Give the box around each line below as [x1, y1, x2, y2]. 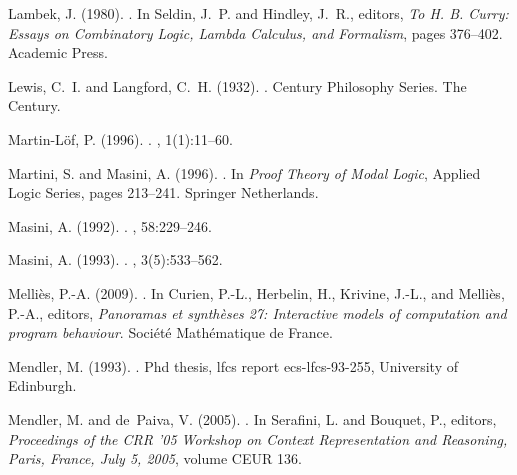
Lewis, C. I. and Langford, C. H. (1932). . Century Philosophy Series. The [8, 75, 467, 96]
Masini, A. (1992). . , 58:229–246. [8, 215, 212, 236]
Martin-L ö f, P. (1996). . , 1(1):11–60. [8, 128, 233, 149]
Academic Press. [8, 42, 108, 63]
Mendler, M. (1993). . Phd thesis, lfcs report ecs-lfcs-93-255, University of [8, 355, 458, 376]
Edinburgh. [8, 375, 77, 396]
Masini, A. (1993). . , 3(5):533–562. [8, 249, 223, 270]
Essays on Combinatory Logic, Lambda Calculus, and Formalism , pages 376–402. [8, 22, 503, 43]
